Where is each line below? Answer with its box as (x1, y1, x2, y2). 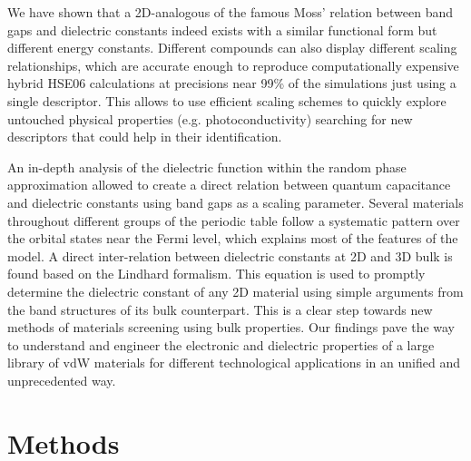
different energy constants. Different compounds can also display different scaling (7, 38, 457, 57)
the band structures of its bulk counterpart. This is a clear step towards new (7, 299, 433, 319)
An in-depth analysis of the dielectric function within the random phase (7, 157, 407, 176)
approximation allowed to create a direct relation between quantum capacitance (7, 175, 451, 194)
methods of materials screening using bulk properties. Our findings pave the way (7, 318, 456, 337)
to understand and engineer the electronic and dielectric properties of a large (7, 335, 435, 354)
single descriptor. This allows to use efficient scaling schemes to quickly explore (7, 91, 446, 110)
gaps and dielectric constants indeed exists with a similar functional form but (7, 20, 437, 39)
